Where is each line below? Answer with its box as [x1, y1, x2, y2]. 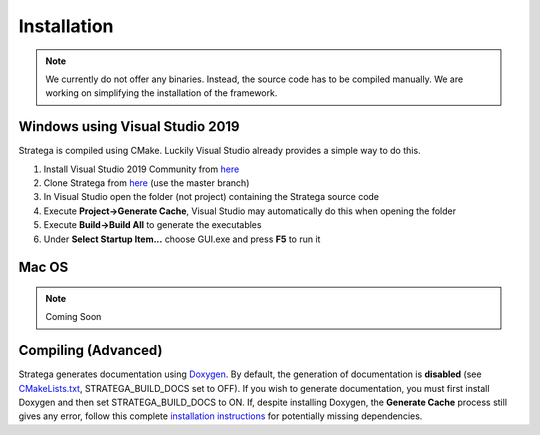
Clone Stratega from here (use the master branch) [43, 177, 250, 189]
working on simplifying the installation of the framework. [45, 87, 278, 99]
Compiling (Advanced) [18, 342, 163, 359]
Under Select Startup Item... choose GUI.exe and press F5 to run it [43, 233, 321, 245]
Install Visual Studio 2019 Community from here [43, 163, 240, 175]
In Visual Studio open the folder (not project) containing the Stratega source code [43, 191, 380, 203]
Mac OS [18, 259, 69, 276]
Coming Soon [45, 311, 102, 323]
